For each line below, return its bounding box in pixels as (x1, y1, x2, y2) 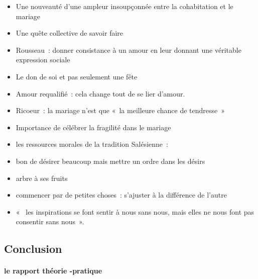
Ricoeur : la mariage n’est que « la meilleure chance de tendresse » (16, 105, 225, 116)
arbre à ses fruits (16, 172, 68, 183)
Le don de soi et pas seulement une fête (16, 71, 138, 81)
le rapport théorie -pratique (4, 265, 102, 276)
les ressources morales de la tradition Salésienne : (16, 139, 168, 149)
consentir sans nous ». (16, 216, 84, 227)
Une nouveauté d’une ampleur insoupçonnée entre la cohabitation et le (16, 1, 233, 11)
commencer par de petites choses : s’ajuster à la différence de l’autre (16, 190, 227, 200)
